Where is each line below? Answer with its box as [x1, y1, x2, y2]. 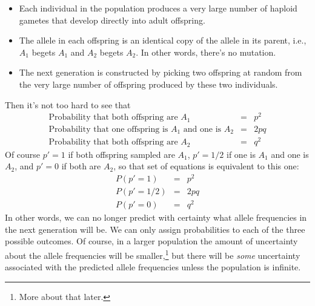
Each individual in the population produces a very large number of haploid [19, 2, 297, 14]
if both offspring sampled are [68, 148, 175, 160]
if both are [61, 160, 101, 172]
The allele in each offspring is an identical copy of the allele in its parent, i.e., [19, 34, 307, 47]
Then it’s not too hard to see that [5, 98, 131, 111]
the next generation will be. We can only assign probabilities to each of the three [5, 223, 305, 235]
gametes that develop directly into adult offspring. [19, 13, 205, 26]
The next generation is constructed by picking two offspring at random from [19, 66, 302, 79]
